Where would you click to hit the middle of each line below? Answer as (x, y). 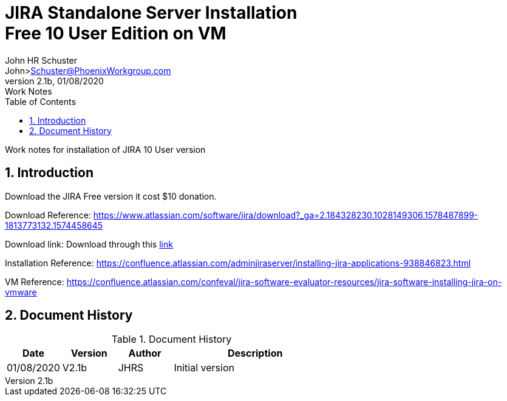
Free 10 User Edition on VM (116, 33)
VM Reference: (35, 281)
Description (255, 353)
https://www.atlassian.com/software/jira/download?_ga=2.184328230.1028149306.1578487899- (286, 215)
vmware (21, 292)
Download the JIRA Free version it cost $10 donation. (111, 196)
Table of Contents (41, 101)
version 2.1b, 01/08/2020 (54, 81)
